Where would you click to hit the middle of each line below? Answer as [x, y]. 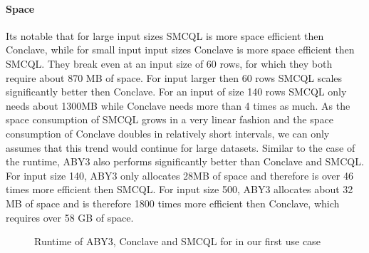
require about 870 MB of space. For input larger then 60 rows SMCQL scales [174, 77]
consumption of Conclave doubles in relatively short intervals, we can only [168, 133]
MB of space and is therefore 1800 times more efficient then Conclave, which [173, 203]
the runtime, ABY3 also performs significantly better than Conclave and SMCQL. [185, 161]
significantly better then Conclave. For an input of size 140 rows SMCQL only [176, 92]
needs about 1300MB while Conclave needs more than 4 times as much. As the [178, 105]
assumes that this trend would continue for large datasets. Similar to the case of [181, 147]
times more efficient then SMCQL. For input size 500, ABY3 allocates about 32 [180, 189]
